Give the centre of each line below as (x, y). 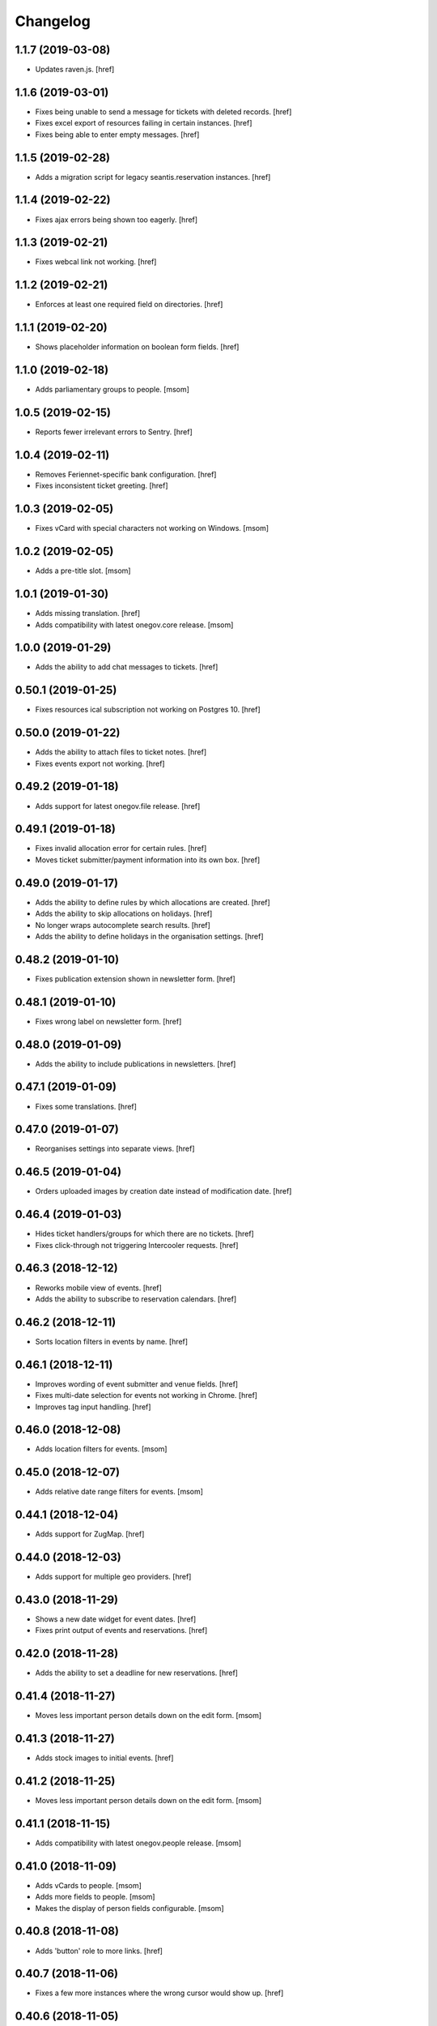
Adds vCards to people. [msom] (88, 1885)
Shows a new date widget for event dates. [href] (116, 1619)
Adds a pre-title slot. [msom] (83, 571)
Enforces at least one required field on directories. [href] (129, 305)
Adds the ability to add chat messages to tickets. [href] (127, 667)
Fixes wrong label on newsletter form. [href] (108, 1021)
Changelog (53, 21)
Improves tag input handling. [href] (93, 1407)
